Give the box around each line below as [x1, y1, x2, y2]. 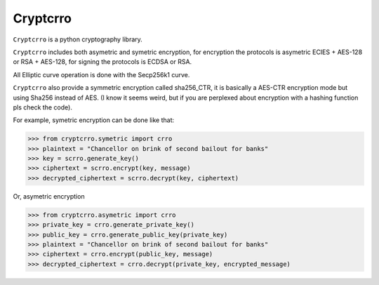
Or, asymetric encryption [13, 192, 85, 200]
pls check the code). [13, 102, 73, 112]
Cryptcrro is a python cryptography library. [13, 35, 143, 44]
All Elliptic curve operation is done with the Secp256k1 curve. [13, 70, 190, 79]
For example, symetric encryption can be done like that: [13, 116, 175, 124]
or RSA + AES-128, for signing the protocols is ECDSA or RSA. [13, 58, 192, 66]
